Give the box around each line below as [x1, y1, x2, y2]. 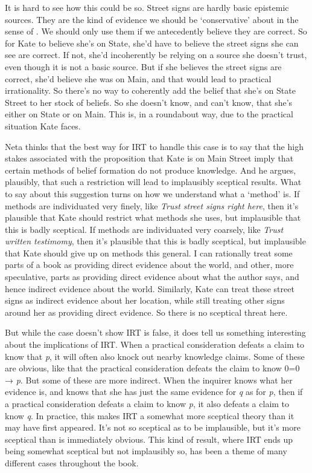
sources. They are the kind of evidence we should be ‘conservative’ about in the [5, 13, 299, 25]
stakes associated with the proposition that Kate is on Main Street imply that [5, 152, 294, 165]
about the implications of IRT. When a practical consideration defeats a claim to [5, 338, 304, 351]
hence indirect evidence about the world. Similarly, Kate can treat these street [5, 282, 294, 295]
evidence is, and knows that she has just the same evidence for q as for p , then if [5, 385, 303, 398]
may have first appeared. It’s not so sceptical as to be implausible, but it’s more [5, 421, 301, 434]
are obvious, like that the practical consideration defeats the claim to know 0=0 [5, 362, 300, 374]
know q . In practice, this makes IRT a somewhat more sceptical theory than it [5, 409, 294, 422]
